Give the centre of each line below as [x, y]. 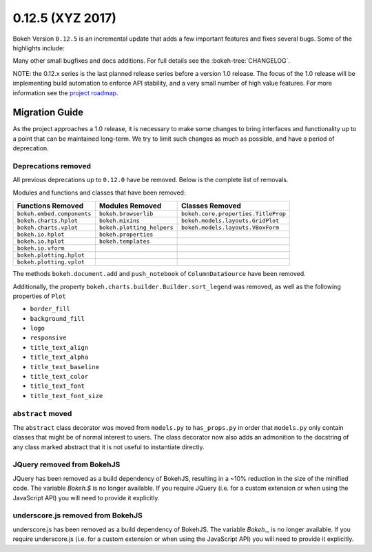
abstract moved [42, 413]
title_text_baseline [65, 367]
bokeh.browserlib [126, 214]
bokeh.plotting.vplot [51, 262]
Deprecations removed [52, 166]
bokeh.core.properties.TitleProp [234, 214]
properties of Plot [39, 296]
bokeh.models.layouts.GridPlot [230, 221]
